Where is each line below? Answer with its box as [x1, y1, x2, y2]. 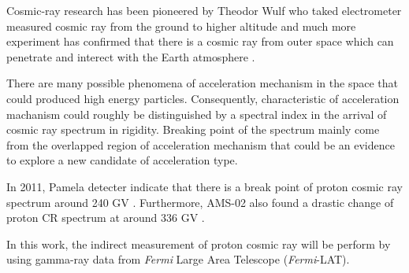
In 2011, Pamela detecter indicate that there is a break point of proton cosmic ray [6, 178, 403, 194]
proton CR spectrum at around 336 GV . [6, 209, 205, 226]
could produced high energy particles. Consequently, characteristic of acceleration [6, 90, 400, 106]
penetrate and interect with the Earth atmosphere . [6, 48, 255, 65]
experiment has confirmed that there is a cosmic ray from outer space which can [6, 33, 394, 50]
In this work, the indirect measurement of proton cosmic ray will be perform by [6, 235, 391, 252]
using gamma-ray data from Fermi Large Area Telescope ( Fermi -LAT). [6, 251, 350, 267]
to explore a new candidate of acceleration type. [6, 152, 238, 168]
